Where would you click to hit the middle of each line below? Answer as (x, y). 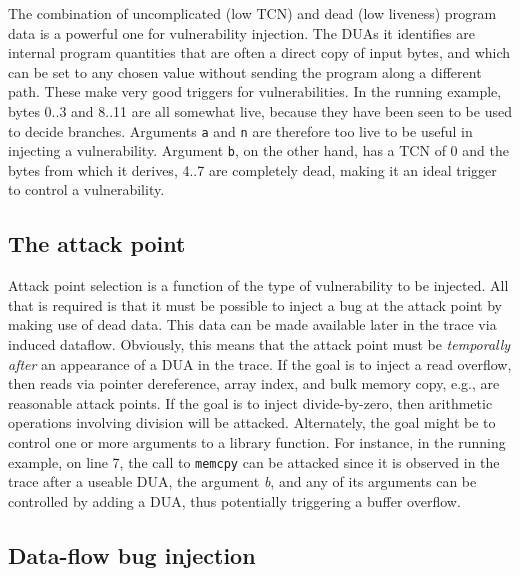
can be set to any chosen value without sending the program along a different (245, 71)
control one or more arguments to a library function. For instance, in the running (257, 442)
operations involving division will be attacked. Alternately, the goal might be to (252, 422)
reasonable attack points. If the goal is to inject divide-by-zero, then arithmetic (250, 402)
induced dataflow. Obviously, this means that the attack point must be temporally (259, 344)
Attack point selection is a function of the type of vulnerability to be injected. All (258, 285)
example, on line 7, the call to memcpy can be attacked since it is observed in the (254, 461)
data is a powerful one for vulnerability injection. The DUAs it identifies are (241, 32)
